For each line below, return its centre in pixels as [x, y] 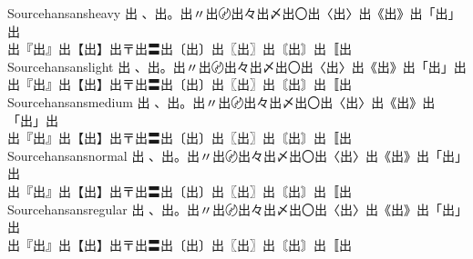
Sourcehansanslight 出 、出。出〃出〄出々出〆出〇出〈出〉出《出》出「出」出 [237, 66]
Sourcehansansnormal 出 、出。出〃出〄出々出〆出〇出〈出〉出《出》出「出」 [235, 155]
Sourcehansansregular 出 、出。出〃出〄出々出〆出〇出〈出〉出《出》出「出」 [235, 209]
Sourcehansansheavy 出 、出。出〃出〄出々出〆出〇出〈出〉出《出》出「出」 [234, 13]
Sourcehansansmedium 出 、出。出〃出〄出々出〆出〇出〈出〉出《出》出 [221, 101]
